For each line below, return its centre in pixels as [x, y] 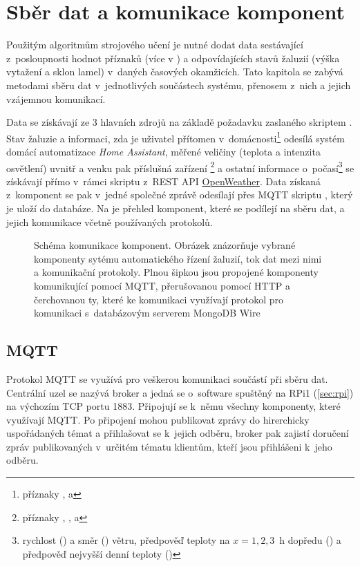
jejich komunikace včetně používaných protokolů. [110, 221]
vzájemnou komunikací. [56, 98]
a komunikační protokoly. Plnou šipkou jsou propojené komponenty [176, 272]
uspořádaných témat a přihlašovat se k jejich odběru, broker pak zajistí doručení [178, 433]
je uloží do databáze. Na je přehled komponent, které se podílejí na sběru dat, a [176, 208]
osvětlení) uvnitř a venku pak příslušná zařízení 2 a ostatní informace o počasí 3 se [180, 167]
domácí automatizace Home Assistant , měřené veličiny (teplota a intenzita [163, 151]
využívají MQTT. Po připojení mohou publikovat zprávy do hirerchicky [158, 419]
